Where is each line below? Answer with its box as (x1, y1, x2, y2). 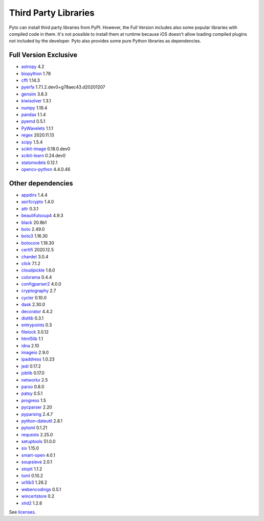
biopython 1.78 (21, 70, 51, 76)
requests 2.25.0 (21, 431, 53, 437)
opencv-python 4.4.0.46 (21, 166, 70, 172)
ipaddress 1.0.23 (21, 356, 55, 362)
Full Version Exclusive (9, 51, 78, 59)
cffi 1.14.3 (21, 77, 40, 83)
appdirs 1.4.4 (21, 192, 47, 198)
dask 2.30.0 (21, 301, 45, 308)
